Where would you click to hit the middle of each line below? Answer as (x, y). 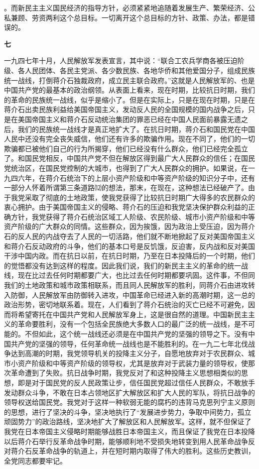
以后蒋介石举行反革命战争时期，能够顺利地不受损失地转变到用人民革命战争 (126, 441)
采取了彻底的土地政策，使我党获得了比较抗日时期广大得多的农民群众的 (140, 197)
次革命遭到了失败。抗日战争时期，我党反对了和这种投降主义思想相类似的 (123, 373)
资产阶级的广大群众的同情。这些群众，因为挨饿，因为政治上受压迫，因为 (123, 226)
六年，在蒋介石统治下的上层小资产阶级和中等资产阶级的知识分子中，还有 (136, 177)
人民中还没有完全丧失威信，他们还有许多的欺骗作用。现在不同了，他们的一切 (129, 139)
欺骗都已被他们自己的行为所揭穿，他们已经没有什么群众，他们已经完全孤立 (126, 148)
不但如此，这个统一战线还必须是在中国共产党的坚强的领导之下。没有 (136, 334)
